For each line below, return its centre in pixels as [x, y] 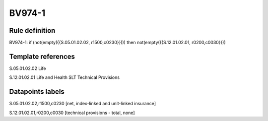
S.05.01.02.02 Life [28, 68]
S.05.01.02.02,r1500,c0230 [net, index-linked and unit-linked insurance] [83, 104]
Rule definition [32, 30]
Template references [42, 56]
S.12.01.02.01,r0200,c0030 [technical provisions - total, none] [72, 113]
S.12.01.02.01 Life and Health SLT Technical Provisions [65, 77]
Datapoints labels [37, 92]
